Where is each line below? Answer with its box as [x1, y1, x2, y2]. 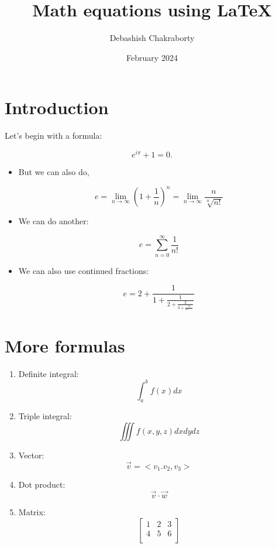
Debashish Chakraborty [109, 32, 195, 44]
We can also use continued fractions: [18, 264, 149, 276]
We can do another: [18, 215, 89, 227]
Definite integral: [18, 367, 79, 379]
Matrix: [18, 506, 46, 518]
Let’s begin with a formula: [5, 129, 102, 142]
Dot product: [18, 478, 65, 491]
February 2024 [126, 51, 178, 63]
